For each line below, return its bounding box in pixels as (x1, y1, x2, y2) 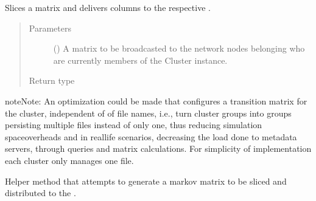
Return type (29, 74, 75, 87)
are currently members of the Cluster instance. (53, 53, 228, 66)
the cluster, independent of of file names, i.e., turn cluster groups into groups (5, 106, 292, 119)
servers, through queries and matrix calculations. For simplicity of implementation (5, 142, 312, 155)
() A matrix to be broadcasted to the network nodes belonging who (53, 42, 305, 55)
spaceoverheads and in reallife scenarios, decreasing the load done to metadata (5, 130, 297, 143)
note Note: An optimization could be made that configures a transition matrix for (5, 94, 307, 107)
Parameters (29, 21, 71, 34)
